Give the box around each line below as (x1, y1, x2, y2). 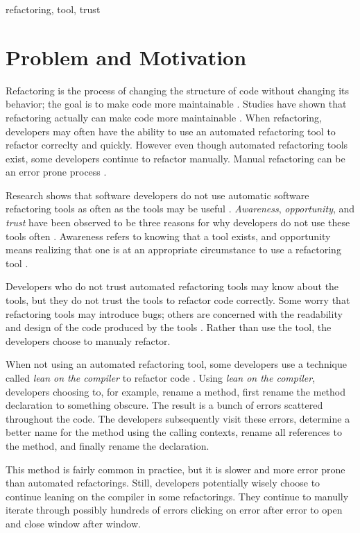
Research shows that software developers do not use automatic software (6, 187, 309, 202)
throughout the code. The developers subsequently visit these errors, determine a (6, 411, 350, 425)
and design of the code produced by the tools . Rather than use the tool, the (6, 320, 332, 335)
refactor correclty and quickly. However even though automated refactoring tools (6, 137, 348, 152)
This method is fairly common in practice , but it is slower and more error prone (6, 462, 345, 476)
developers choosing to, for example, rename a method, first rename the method (6, 384, 346, 398)
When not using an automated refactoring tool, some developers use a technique (6, 357, 347, 371)
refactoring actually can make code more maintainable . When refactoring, (6, 110, 322, 124)
